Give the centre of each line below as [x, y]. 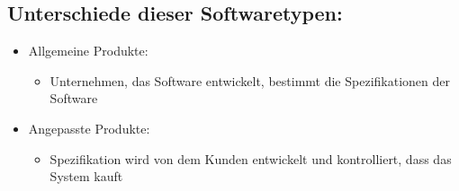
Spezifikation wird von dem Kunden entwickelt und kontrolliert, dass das [251, 158]
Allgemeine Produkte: [88, 51]
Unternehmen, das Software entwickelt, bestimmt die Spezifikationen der [250, 80]
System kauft [86, 176]
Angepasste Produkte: [89, 128]
